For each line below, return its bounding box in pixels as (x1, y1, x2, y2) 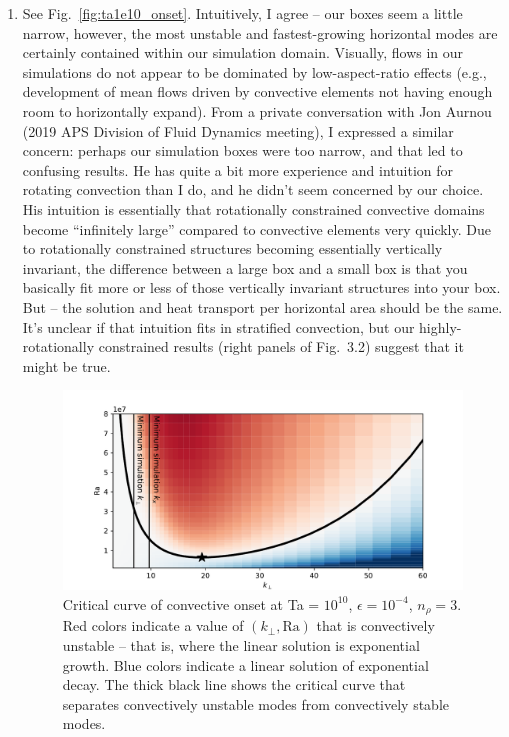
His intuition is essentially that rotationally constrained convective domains (22, 198, 485, 219)
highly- (419, 316, 462, 337)
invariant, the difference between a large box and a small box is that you (22, 257, 468, 278)
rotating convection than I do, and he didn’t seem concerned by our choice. (22, 179, 484, 200)
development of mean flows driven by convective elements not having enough (22, 81, 493, 102)
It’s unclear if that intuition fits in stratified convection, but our (22, 316, 415, 337)
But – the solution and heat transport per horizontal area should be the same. (22, 296, 503, 317)
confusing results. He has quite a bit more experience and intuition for (22, 159, 454, 180)
